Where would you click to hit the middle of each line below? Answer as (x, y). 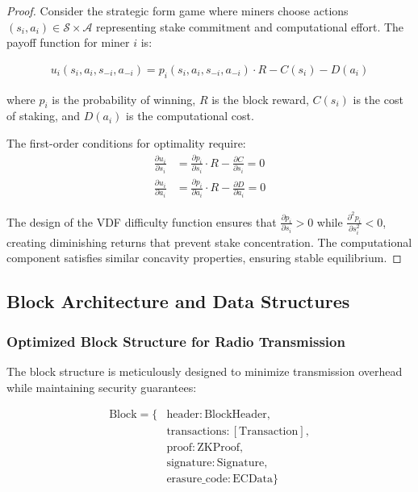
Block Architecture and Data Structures (178, 301)
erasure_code (197, 479)
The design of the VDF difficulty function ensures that (142, 221)
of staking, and (44, 116)
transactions (196, 432)
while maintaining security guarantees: (102, 387)
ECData (253, 479)
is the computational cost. (190, 116)
